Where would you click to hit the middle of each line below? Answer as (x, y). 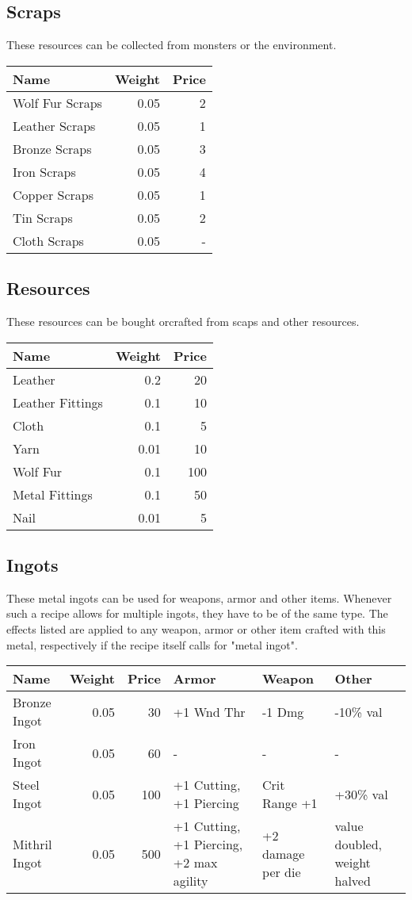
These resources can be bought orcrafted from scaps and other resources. (183, 321)
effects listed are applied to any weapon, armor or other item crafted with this (196, 628)
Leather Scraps (54, 125)
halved (353, 881)
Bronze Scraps (52, 148)
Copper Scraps (53, 194)
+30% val (361, 794)
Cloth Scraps (48, 240)
